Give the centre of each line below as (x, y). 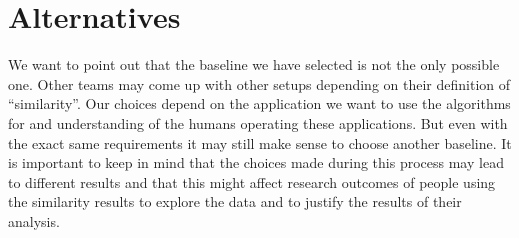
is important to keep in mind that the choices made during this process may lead (256, 162)
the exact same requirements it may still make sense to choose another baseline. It (260, 142)
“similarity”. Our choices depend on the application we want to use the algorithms (259, 103)
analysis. (34, 220)
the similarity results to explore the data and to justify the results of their (235, 201)
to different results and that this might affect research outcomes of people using (252, 181)
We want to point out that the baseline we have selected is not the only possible (254, 64)
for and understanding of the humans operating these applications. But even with (258, 122)
